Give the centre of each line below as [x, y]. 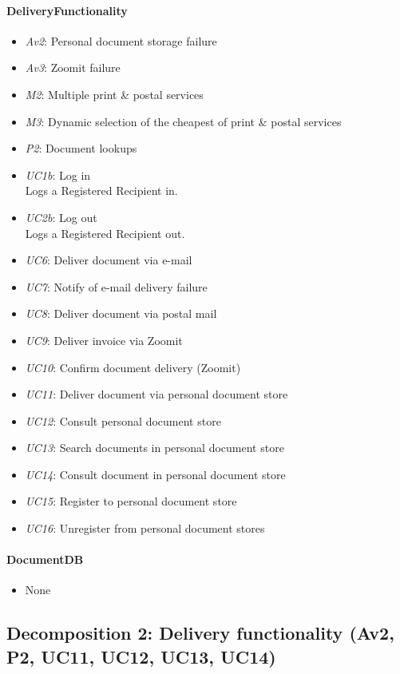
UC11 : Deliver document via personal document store [156, 394]
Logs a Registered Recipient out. [105, 233]
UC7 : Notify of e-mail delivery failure [116, 286]
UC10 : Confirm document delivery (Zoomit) [133, 367]
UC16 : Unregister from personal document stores [145, 528]
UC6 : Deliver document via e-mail [109, 260]
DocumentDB [45, 559]
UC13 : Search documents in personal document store [154, 448]
